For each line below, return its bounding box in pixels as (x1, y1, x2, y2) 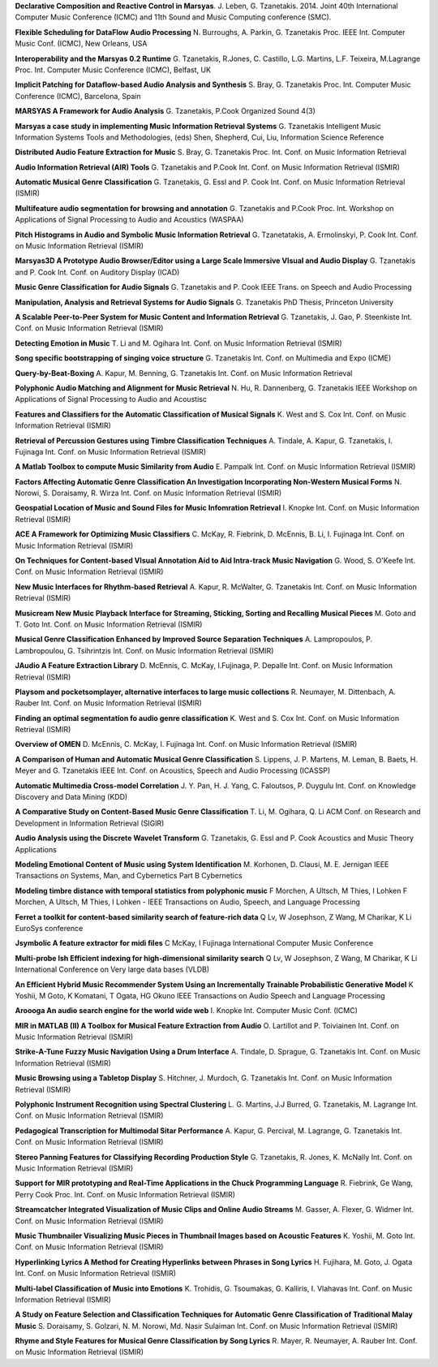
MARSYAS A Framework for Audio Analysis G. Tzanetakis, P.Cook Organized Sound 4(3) (15, 106, 316, 116)
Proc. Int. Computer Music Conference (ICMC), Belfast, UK (15, 65, 211, 75)
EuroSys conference (15, 923, 84, 933)
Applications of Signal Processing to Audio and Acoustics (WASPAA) (15, 215, 244, 225)
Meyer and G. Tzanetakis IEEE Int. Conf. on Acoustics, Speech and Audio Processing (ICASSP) (15, 765, 331, 775)
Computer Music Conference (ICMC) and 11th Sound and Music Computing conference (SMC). (15, 12, 332, 22)
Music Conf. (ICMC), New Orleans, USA (15, 39, 148, 49)
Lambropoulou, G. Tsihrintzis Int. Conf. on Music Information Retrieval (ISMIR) (15, 645, 274, 655)
